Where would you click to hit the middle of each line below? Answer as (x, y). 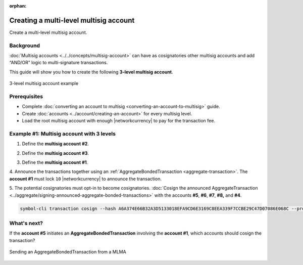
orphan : (18, 6)
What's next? (26, 223)
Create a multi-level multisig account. (48, 32)
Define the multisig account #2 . (56, 144)
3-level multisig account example (44, 83)
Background (25, 46)
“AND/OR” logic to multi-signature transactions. (59, 63)
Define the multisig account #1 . (55, 162)
